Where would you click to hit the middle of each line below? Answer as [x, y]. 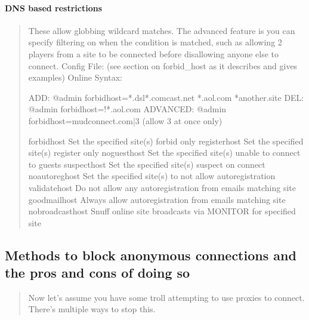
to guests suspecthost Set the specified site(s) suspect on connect [147, 164]
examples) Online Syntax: [75, 77]
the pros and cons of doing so [98, 273]
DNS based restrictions [54, 7]
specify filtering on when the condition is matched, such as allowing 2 [155, 42]
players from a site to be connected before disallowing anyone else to [154, 53]
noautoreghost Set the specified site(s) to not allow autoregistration [152, 176]
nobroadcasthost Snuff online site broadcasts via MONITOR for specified [162, 211]
